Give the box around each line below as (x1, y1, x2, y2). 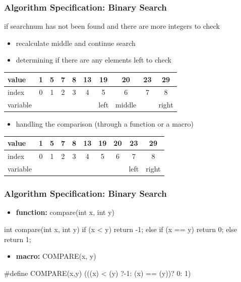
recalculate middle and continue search (16, 37, 136, 48)
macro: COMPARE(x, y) (16, 251, 96, 261)
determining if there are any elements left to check (16, 54, 171, 65)
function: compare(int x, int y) (16, 207, 114, 217)
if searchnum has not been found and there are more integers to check (4, 21, 220, 31)
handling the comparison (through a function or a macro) (16, 119, 194, 129)
